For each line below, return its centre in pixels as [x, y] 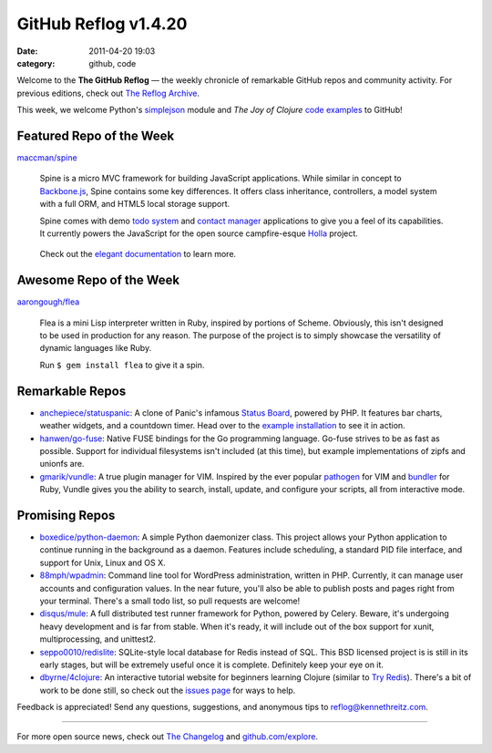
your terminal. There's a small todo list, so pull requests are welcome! [170, 601]
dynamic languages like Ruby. [96, 348]
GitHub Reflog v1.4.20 [102, 24]
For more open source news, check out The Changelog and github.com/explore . [168, 737]
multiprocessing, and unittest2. [98, 639]
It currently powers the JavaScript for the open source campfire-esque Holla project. [199, 233]
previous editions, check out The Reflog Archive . [108, 93]
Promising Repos [66, 515]
